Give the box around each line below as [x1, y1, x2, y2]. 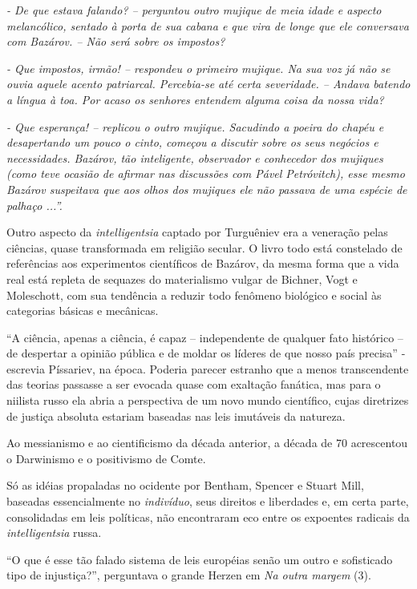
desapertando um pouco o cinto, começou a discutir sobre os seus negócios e [6, 134, 379, 151]
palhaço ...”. [6, 196, 63, 213]
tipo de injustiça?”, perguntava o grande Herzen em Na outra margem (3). [6, 567, 371, 583]
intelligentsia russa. [6, 524, 102, 541]
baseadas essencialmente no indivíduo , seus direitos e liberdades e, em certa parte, [6, 493, 409, 510]
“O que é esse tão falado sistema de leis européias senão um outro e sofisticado [6, 551, 393, 567]
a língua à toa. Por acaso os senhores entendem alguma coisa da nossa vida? [6, 91, 384, 107]
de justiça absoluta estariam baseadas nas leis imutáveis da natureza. [6, 407, 346, 424]
